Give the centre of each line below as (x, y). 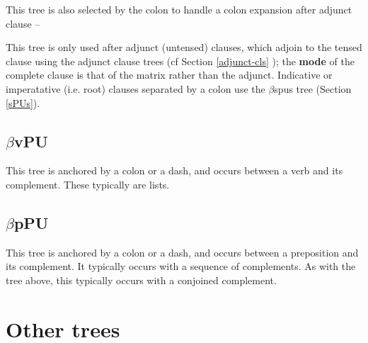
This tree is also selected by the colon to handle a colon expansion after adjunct (179, 9)
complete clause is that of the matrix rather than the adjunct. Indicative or (169, 75)
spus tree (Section (313, 88)
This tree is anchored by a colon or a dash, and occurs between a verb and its (174, 170)
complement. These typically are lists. (88, 184)
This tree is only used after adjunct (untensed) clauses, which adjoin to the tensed (184, 47)
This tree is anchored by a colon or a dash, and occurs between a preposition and (182, 252)
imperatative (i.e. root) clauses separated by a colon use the (136, 88)
